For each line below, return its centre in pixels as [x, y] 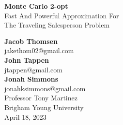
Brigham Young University [44, 107]
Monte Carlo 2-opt [36, 6]
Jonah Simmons [31, 79]
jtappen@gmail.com [33, 69]
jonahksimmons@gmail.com [45, 88]
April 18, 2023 [25, 117]
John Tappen [27, 60]
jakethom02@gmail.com [39, 50]
